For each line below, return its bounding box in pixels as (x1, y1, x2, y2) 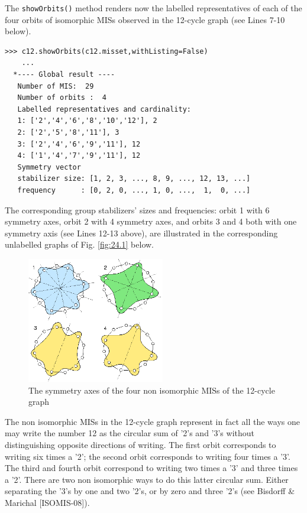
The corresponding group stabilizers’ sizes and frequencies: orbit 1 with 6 (5, 203, 270, 216)
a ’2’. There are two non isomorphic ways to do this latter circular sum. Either (5, 473, 289, 485)
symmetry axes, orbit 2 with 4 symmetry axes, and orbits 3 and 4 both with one (5, 215, 297, 228)
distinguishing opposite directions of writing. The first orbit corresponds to (5, 438, 276, 450)
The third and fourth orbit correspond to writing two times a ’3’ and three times (5, 462, 298, 474)
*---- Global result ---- (13, 70, 115, 79)
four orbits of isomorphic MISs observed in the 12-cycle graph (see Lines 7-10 (5, 13, 285, 25)
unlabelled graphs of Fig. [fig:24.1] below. (5, 238, 154, 251)
